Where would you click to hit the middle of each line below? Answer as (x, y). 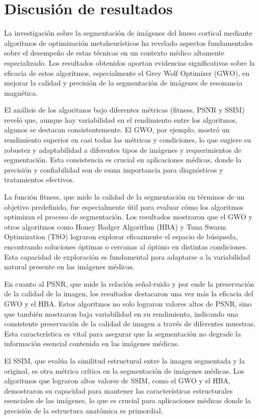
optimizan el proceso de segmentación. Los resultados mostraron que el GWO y (128, 217)
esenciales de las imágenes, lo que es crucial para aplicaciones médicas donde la (127, 400)
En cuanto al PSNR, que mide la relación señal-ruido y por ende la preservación (129, 283)
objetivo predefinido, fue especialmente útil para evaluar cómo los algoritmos (124, 206)
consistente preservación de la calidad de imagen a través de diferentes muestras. (130, 324)
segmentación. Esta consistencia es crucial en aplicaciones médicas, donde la (123, 160)
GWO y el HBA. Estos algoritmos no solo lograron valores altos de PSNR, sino (128, 303)
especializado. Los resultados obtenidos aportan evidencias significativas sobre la (129, 62)
